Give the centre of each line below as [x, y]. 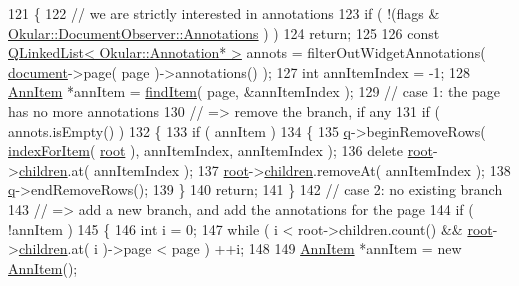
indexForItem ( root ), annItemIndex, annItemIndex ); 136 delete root [221, 150]
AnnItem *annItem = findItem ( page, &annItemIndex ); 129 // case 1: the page [254, 91]
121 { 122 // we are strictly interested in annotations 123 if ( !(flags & [224, 13]
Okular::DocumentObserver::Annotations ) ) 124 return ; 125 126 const [224, 32]
